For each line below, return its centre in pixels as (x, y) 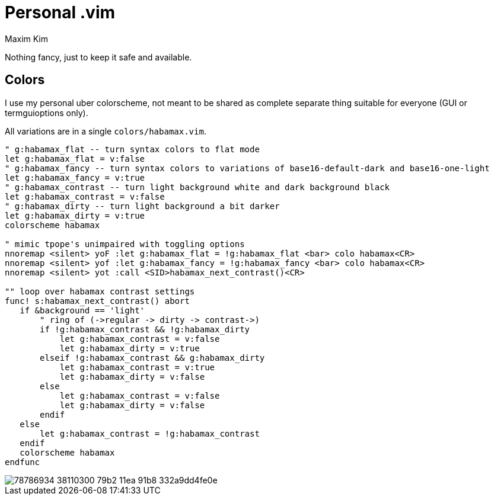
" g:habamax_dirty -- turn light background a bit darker (142, 206)
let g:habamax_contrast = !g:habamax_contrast (150, 433)
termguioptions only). (47, 113)
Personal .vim (60, 12)
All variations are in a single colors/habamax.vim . (106, 131)
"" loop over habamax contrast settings (100, 291)
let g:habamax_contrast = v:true (137, 367)
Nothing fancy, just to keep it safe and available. (98, 57)
